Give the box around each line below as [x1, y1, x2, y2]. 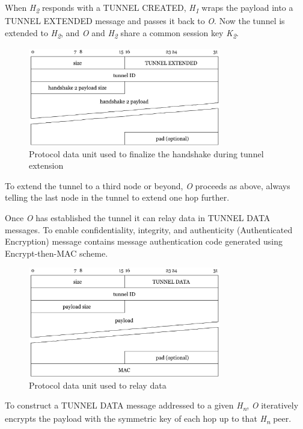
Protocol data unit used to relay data [29, 378, 167, 391]
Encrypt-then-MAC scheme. [5, 246, 108, 259]
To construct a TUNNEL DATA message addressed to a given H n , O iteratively [5, 399, 299, 413]
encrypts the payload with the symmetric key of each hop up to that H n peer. [5, 412, 292, 427]
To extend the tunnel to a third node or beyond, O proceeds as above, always [5, 179, 290, 192]
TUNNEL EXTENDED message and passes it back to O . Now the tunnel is [5, 14, 285, 27]
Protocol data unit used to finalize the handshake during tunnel [29, 147, 264, 160]
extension [29, 159, 64, 172]
